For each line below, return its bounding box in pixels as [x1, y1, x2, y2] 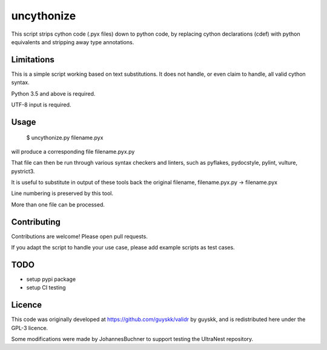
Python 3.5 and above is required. [11, 90, 96, 97]
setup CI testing [26, 284, 66, 291]
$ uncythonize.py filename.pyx [26, 134, 104, 142]
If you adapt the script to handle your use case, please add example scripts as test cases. [11, 244, 236, 251]
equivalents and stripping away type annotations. [11, 38, 134, 45]
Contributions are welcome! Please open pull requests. [11, 233, 148, 240]
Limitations [11, 54, 54, 65]
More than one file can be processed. [11, 200, 105, 208]
